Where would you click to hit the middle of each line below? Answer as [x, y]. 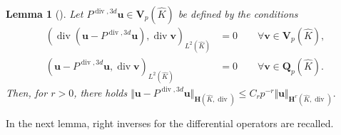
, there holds [101, 92]
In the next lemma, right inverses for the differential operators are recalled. [170, 123]
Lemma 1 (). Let [45, 13]
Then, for [27, 92]
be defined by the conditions [238, 13]
